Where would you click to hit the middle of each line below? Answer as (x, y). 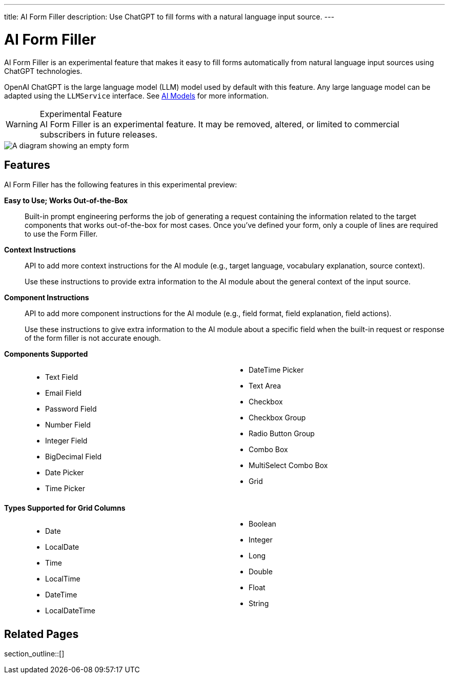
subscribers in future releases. (98, 134)
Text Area (265, 386)
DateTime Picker (276, 370)
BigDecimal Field (74, 457)
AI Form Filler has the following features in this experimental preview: (121, 185)
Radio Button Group (282, 434)
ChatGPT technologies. (43, 71)
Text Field (62, 377)
